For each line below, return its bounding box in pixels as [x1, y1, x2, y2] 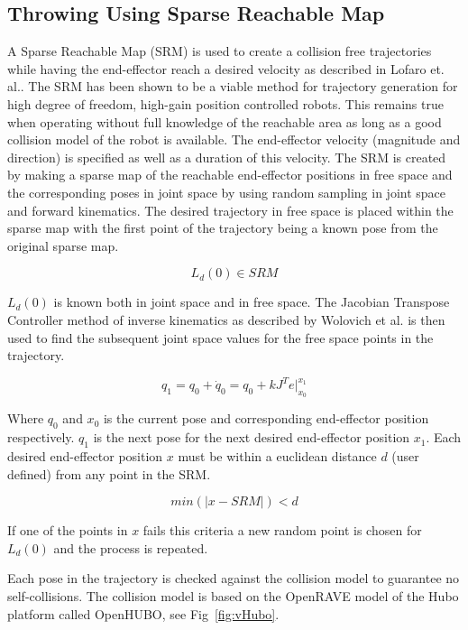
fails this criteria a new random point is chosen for [142, 521, 422, 540]
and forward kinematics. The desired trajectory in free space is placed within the [7, 200, 454, 219]
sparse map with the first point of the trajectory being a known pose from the [7, 218, 438, 237]
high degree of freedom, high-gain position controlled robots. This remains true [7, 94, 444, 113]
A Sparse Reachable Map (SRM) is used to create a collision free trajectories [7, 42, 432, 60]
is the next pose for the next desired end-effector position [93, 428, 410, 447]
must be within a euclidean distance [178, 447, 377, 465]
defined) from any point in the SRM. [7, 464, 211, 483]
